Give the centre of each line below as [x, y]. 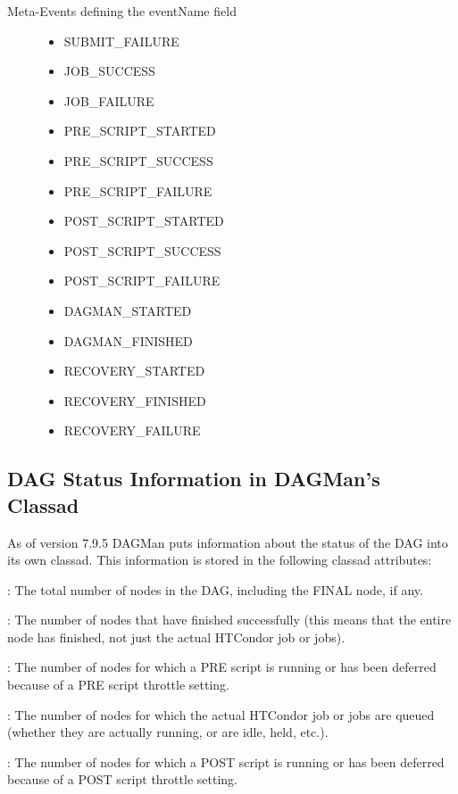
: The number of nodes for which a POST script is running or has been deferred [226, 761]
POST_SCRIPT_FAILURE [142, 281]
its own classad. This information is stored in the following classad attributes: [220, 560]
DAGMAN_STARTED [128, 310]
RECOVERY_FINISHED [135, 400]
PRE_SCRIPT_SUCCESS [138, 160]
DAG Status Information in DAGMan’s [194, 479]
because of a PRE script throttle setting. [119, 685]
